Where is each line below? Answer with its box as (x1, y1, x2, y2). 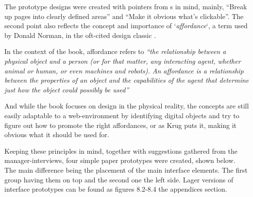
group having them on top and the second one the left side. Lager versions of (4, 174, 234, 184)
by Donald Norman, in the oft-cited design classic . (4, 30, 156, 40)
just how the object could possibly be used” (4, 84, 129, 94)
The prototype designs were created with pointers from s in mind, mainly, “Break (4, 1, 247, 11)
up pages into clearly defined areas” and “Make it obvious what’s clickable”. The (4, 11, 244, 21)
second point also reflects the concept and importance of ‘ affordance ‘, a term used (4, 20, 248, 31)
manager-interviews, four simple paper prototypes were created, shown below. (4, 155, 236, 165)
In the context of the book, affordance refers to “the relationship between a (4, 46, 226, 56)
